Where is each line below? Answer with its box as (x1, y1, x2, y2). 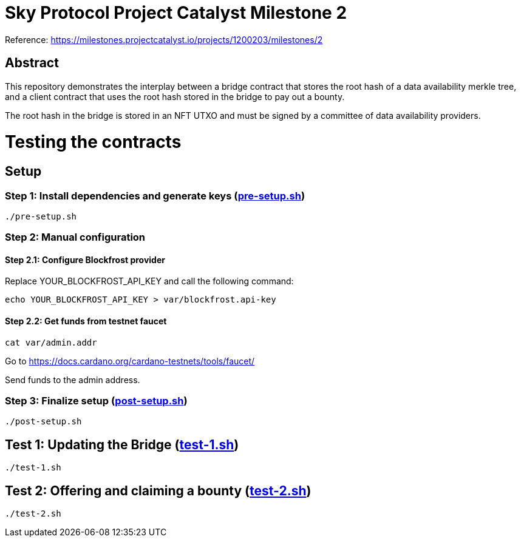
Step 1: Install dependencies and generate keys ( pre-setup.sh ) (5, 189, 305, 202)
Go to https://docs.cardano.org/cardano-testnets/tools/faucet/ (5, 355, 255, 366)
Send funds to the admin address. (5, 374, 140, 385)
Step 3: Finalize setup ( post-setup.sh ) (5, 395, 188, 407)
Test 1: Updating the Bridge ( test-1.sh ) (5, 437, 239, 452)
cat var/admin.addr (5, 337, 97, 347)
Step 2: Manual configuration (5, 231, 146, 244)
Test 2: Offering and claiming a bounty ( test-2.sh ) (5, 483, 312, 498)
